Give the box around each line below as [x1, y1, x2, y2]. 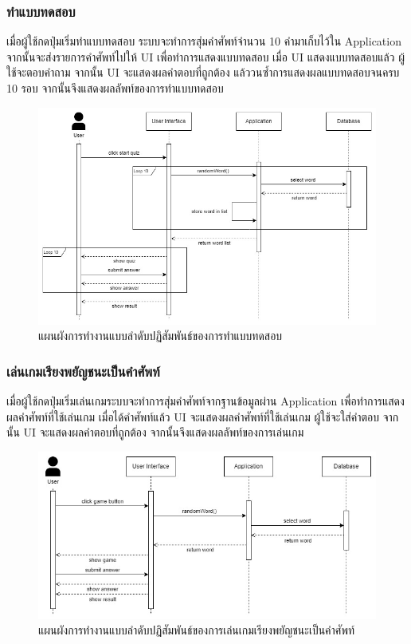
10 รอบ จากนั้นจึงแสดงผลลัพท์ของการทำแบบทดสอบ [6, 80, 224, 96]
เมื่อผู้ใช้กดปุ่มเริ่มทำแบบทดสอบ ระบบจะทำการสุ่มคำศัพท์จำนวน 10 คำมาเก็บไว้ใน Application [6, 33, 401, 49]
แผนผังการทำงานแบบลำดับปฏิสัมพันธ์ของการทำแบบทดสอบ [38, 327, 283, 344]
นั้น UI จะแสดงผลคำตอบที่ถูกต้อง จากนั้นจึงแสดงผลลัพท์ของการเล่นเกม [6, 424, 304, 441]
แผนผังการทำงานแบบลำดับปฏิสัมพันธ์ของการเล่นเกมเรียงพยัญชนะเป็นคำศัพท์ [38, 622, 354, 638]
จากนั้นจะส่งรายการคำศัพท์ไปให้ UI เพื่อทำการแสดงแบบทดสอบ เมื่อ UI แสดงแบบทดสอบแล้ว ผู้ [6, 48, 405, 65]
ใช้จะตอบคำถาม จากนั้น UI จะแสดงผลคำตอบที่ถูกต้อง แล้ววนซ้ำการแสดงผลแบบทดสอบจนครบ [6, 64, 400, 81]
